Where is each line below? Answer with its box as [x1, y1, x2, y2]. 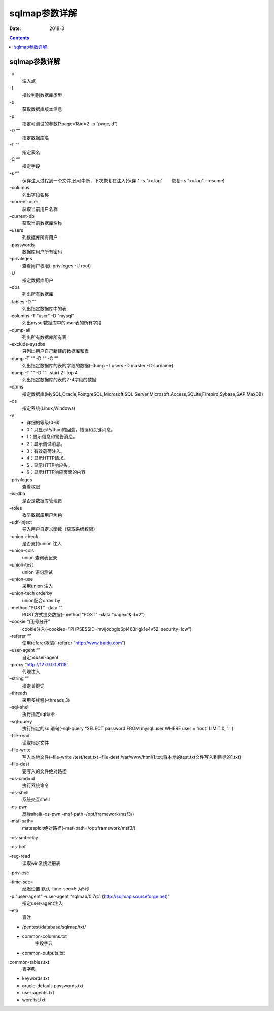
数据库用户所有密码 [22, 249, 62, 254]
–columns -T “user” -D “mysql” [9, 313, 74, 319]
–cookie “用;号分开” [9, 618, 50, 625]
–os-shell [9, 789, 29, 795]
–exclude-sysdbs [9, 341, 46, 347]
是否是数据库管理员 [22, 497, 62, 503]
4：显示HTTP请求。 [26, 455, 68, 461]
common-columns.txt [22, 933, 67, 939]
